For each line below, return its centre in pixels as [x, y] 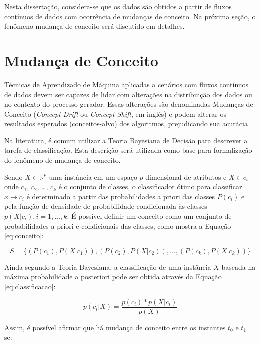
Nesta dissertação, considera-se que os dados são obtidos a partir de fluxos [118, 6]
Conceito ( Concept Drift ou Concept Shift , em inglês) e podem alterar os [115, 113]
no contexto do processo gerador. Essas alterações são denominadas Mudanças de [129, 104]
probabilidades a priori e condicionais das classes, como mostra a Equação [118, 226]
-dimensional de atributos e [185, 177]
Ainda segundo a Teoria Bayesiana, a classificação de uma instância [108, 267]
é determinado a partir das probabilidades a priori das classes [121, 196]
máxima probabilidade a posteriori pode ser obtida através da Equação [113, 277]
